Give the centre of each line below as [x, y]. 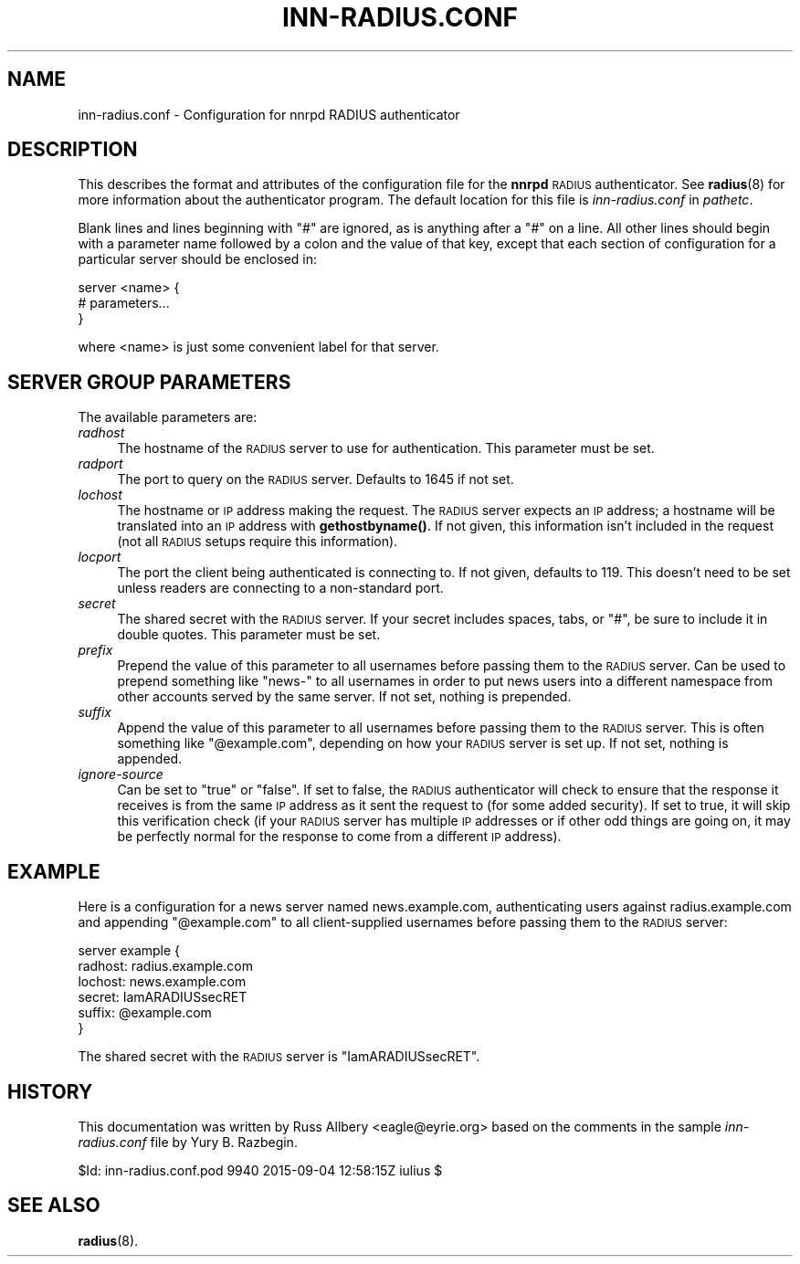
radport [100, 464]
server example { [129, 951]
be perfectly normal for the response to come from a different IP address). [339, 837]
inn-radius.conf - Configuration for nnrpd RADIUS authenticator [269, 114]
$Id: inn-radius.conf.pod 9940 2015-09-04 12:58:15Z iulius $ [260, 1170]
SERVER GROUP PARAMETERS [149, 382]
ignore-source [121, 774]
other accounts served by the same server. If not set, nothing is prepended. [344, 697]
